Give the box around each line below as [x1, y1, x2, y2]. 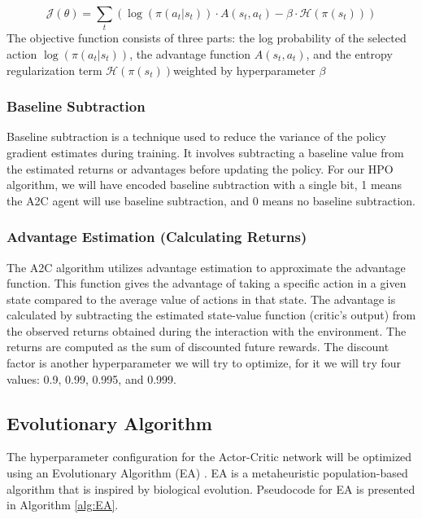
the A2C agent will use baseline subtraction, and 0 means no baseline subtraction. [7, 191, 415, 209]
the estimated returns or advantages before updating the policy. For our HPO [7, 160, 394, 177]
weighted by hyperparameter [172, 61, 315, 78]
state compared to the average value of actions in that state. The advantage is [7, 290, 396, 307]
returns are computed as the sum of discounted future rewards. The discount [7, 338, 389, 355]
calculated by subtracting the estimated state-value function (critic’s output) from [7, 306, 416, 323]
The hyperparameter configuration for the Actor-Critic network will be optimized [7, 448, 412, 465]
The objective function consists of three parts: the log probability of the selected [7, 29, 407, 46]
